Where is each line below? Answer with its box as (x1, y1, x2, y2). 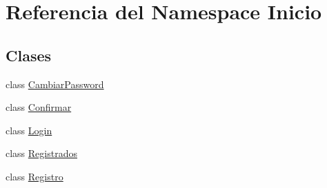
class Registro (6, 169, 63, 183)
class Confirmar (6, 100, 72, 114)
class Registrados (6, 146, 77, 160)
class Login (6, 123, 52, 137)
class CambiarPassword (6, 76, 104, 91)
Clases (6, 44, 52, 65)
